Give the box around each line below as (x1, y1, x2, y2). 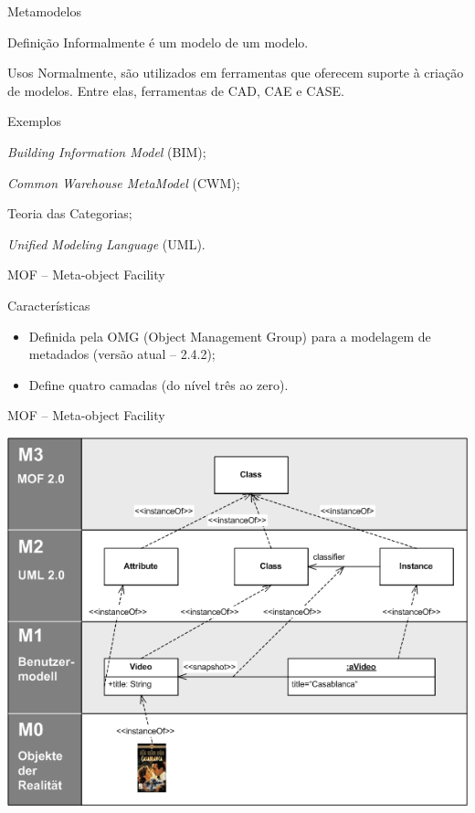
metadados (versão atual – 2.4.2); (28, 344, 216, 364)
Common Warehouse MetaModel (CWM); (7, 173, 240, 192)
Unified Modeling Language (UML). (7, 234, 206, 253)
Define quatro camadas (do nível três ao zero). (28, 375, 289, 394)
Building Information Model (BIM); (7, 142, 206, 161)
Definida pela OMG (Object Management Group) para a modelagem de (28, 326, 431, 345)
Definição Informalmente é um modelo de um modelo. (7, 32, 309, 51)
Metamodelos (7, 2, 81, 20)
